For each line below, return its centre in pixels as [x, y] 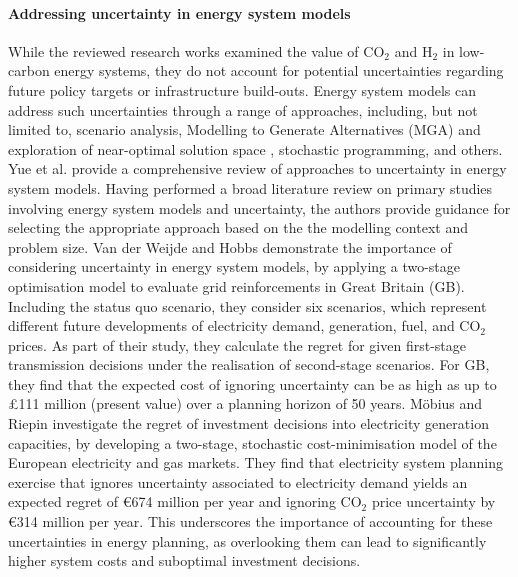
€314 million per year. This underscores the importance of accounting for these [250, 521]
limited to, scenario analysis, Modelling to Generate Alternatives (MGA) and [244, 129]
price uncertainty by [433, 501]
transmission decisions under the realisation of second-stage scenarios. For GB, [249, 364]
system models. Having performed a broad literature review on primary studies [250, 187]
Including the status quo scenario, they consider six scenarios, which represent [247, 305]
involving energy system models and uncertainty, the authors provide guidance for [259, 207]
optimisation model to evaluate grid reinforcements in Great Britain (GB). [236, 285]
